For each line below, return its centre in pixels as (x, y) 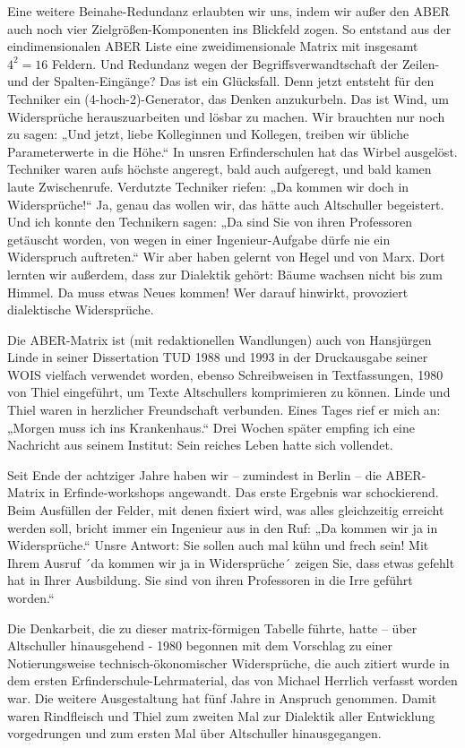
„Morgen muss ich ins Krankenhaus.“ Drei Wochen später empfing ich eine (211, 427)
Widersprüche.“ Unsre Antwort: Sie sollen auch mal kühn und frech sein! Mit (218, 545)
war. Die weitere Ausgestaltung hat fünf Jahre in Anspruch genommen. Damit (222, 697)
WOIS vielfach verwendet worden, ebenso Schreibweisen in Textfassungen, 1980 (225, 374)
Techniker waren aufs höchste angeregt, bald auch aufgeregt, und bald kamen (220, 169)
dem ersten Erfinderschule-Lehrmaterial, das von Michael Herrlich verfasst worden (232, 680)
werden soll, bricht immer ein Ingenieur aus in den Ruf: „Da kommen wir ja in (223, 527)
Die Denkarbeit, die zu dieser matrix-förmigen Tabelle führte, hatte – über (212, 628)
